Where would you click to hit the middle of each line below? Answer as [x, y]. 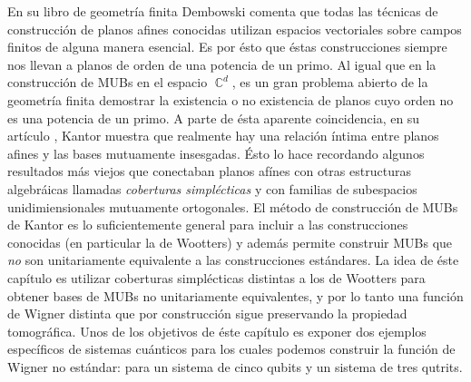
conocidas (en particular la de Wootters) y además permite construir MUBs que [230, 242]
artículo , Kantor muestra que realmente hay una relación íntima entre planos [223, 136]
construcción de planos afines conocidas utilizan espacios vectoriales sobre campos [235, 29]
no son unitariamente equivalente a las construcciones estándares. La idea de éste [233, 260]
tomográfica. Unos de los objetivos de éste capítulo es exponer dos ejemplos [217, 331]
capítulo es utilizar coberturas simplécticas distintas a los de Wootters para [216, 277]
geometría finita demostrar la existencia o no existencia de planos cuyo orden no [231, 99]
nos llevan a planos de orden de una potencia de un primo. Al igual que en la [222, 64]
